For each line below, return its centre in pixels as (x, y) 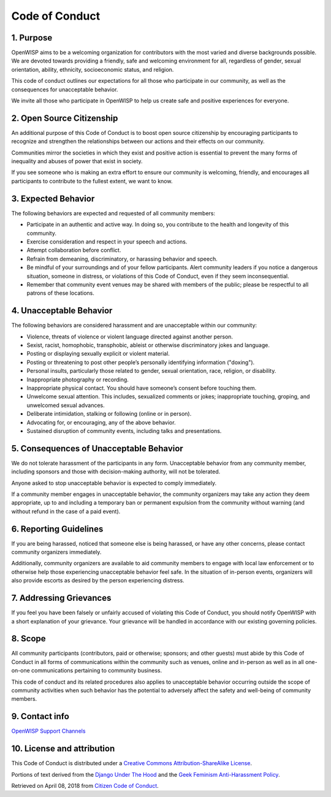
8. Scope (29, 639)
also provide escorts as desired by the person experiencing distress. (98, 581)
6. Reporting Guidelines (57, 529)
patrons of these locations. (61, 293)
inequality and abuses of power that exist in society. (77, 161)
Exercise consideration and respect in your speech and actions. (107, 242)
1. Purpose (32, 38)
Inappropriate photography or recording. (78, 379)
